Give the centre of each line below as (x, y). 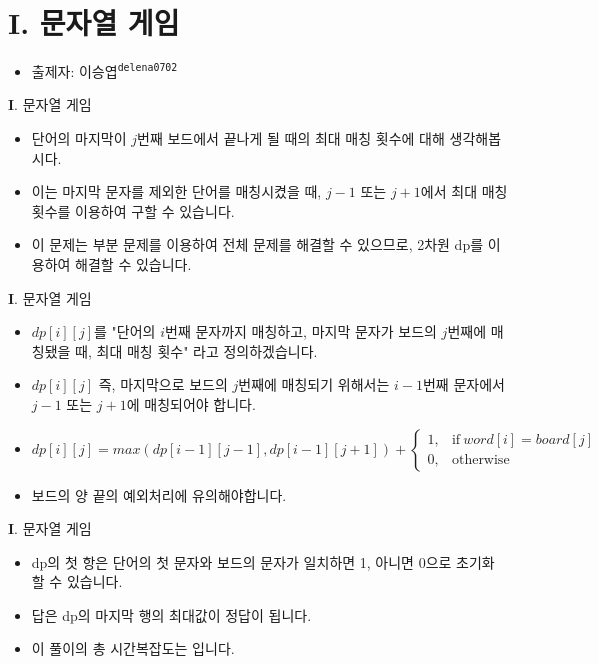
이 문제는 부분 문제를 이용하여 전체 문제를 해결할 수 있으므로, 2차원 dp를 (257, 244)
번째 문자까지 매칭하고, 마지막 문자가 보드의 (301, 331)
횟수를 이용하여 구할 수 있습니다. (133, 210)
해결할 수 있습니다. (133, 263)
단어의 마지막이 (79, 137)
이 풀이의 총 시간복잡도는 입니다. (133, 648)
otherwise (480, 460)
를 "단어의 (125, 331)
